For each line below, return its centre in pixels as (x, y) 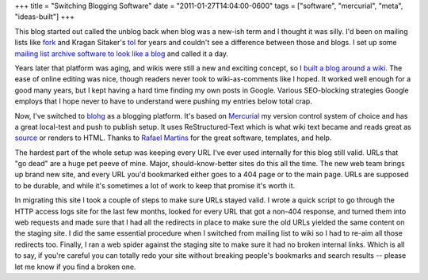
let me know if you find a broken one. (75, 267)
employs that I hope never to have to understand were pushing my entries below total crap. (163, 101)
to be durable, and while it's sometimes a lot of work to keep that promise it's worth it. (155, 185)
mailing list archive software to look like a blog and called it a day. (122, 53)
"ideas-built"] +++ (45, 17)
